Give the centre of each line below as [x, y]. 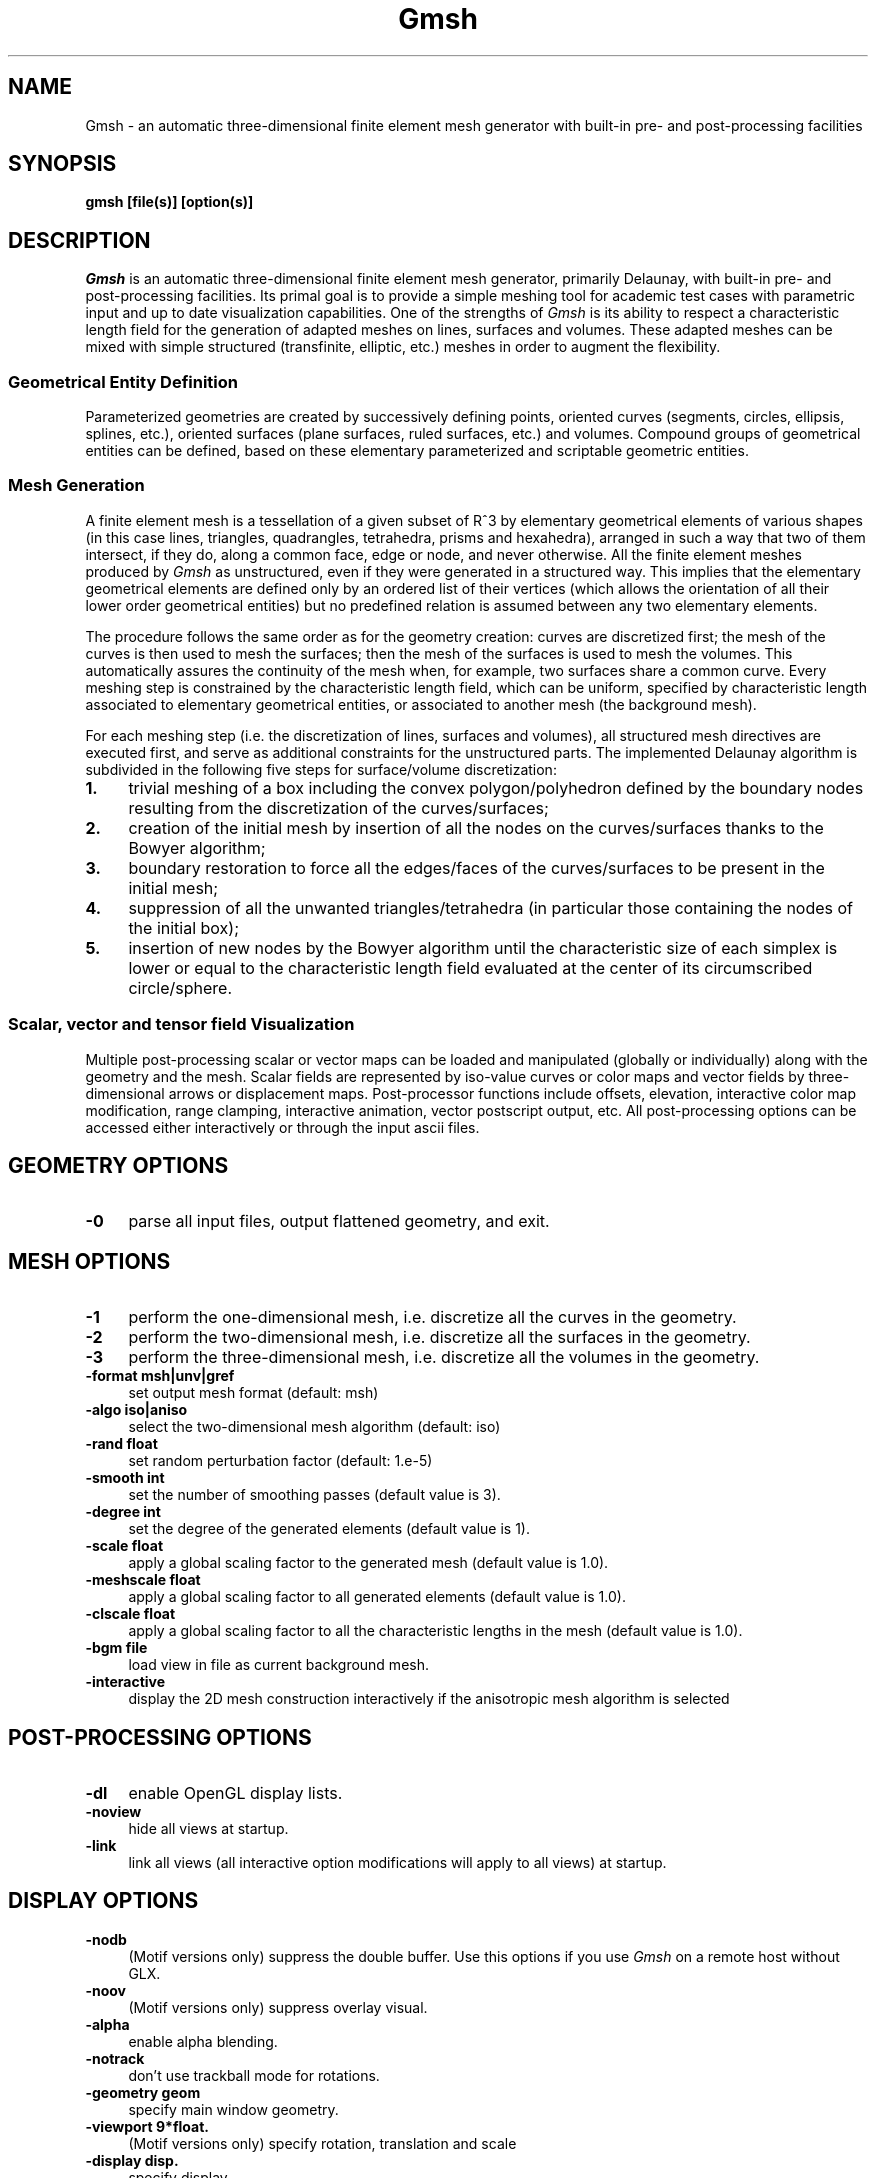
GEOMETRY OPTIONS [118, 1165]
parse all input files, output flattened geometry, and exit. [339, 1221]
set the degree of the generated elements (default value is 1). [329, 1529]
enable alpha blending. [203, 2041]
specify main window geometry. [233, 2109]
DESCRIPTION [79, 240]
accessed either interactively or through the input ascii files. [282, 1127]
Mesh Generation [76, 485]
